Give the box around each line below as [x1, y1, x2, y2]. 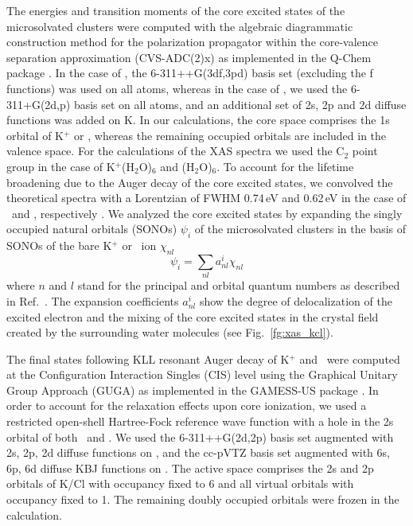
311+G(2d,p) [6, 95, 71, 112]
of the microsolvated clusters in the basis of [194, 220, 407, 237]
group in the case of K [6, 158, 115, 174]
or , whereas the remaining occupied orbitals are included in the [74, 127, 387, 143]
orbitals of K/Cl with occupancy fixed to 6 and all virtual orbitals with [6, 475, 354, 492]
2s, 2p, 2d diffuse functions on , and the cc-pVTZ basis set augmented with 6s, [6, 444, 390, 461]
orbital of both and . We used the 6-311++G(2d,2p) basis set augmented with [6, 428, 394, 445]
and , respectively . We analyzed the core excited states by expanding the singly [11, 205, 403, 221]
